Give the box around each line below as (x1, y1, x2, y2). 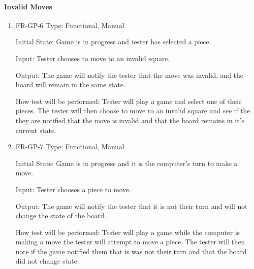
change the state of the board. (15, 210, 106, 221)
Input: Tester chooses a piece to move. (15, 184, 131, 194)
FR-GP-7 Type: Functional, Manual (15, 141, 125, 152)
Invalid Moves (4, 1, 52, 11)
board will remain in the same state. (15, 79, 126, 90)
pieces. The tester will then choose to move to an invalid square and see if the (15, 105, 250, 116)
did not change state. (15, 256, 79, 266)
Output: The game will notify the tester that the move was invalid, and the (15, 69, 243, 80)
